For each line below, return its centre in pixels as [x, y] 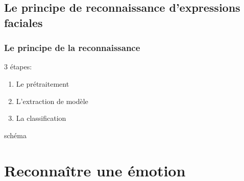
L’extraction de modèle [52, 101]
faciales [23, 22]
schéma [16, 135]
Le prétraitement [43, 83]
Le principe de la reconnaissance [72, 48]
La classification [41, 118]
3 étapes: [18, 67]
